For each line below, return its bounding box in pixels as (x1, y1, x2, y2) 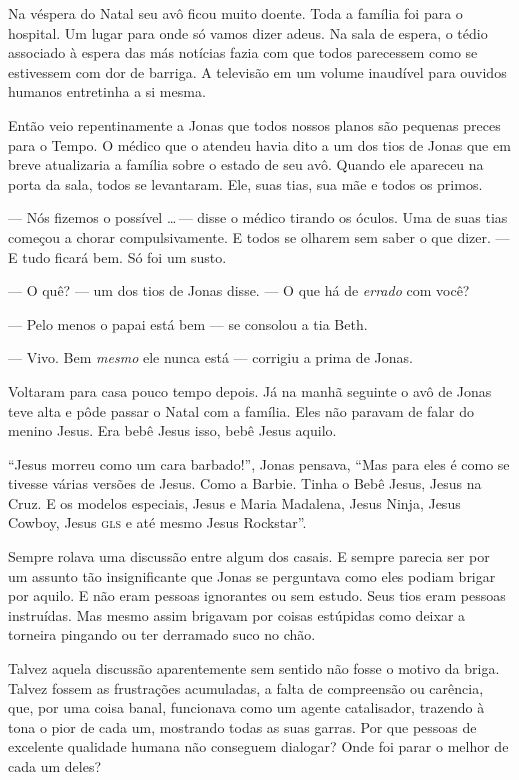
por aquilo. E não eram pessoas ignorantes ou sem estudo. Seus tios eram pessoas (8, 585, 506, 606)
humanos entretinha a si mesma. (8, 81, 206, 102)
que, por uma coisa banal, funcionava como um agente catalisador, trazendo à (8, 697, 485, 718)
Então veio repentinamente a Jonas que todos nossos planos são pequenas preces (8, 114, 501, 135)
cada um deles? (8, 756, 102, 776)
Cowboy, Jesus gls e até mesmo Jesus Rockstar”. (8, 512, 307, 533)
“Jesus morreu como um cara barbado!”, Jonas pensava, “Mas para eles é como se (8, 453, 510, 474)
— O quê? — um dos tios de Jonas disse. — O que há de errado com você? (8, 280, 470, 301)
